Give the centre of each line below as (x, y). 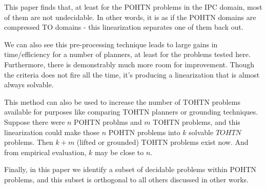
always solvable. (29, 84)
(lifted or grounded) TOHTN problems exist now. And (162, 142)
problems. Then (29, 142)
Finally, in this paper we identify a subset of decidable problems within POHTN (130, 169)
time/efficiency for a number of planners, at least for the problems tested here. (127, 54)
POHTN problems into (144, 132)
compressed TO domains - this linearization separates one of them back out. (124, 27)
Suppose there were (35, 121)
